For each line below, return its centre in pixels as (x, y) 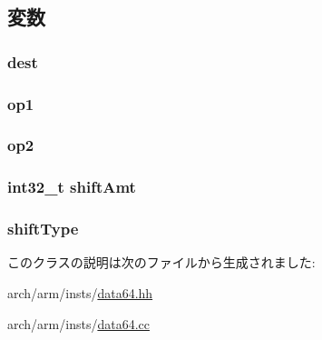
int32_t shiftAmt (72, 187)
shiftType (43, 229)
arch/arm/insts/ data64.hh (80, 292)
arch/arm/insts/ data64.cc (78, 323)
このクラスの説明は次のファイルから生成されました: (161, 262)
